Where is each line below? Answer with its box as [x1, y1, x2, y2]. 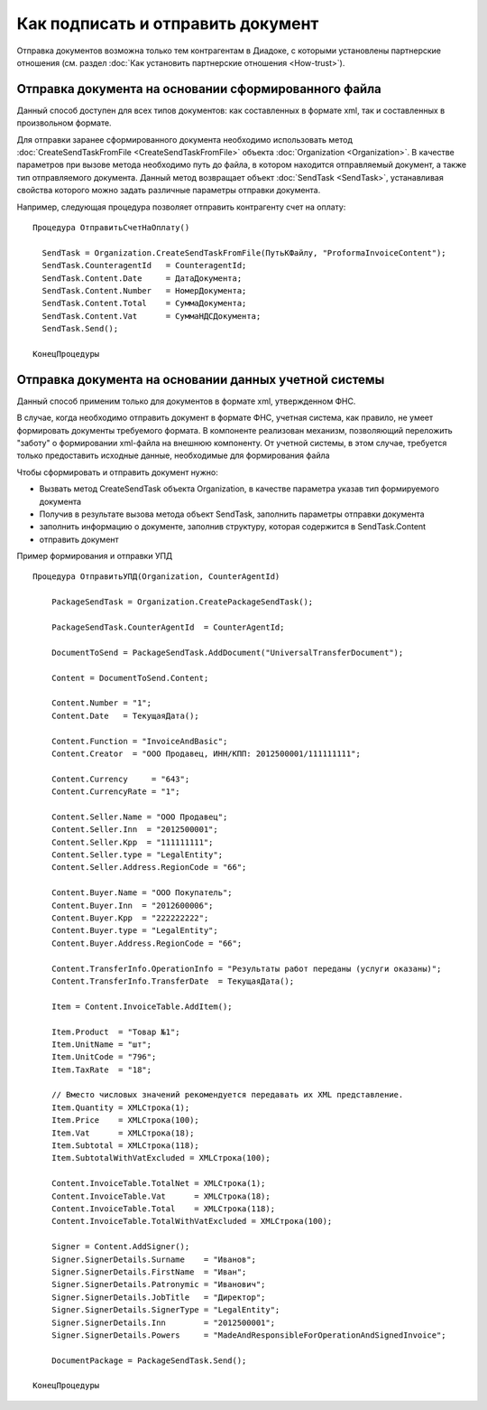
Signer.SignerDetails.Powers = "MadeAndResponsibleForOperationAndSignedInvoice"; [51, 1330, 446, 1340]
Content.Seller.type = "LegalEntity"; [51, 850, 224, 860]
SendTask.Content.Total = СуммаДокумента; [41, 298, 247, 309]
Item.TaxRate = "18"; [51, 1064, 152, 1075]
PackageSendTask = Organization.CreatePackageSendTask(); [51, 597, 314, 607]
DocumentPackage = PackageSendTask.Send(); [51, 1355, 247, 1366]
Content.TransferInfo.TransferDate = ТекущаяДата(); [51, 976, 295, 986]
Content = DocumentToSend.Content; [51, 673, 209, 683]
